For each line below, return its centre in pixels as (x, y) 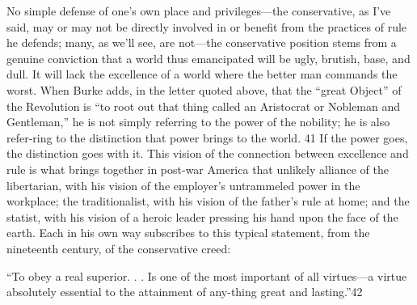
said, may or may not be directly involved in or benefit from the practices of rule (207, 26)
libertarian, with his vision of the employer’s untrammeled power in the (183, 185)
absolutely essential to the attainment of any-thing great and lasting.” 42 (185, 292)
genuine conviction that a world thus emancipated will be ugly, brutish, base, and (208, 58)
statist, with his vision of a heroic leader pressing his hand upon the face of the (202, 216)
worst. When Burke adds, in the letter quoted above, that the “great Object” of (204, 89)
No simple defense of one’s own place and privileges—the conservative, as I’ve (199, 11)
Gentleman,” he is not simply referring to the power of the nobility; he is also (198, 122)
